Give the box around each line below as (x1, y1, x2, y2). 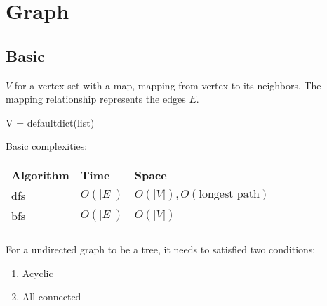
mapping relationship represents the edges (6, 91, 186, 106)
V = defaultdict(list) (6, 115, 95, 129)
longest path (199, 189, 260, 200)
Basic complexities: (6, 139, 88, 153)
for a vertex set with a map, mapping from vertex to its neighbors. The (14, 77, 321, 92)
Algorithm (11, 166, 69, 183)
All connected (22, 289, 81, 304)
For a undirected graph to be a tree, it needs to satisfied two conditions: (6, 241, 316, 256)
